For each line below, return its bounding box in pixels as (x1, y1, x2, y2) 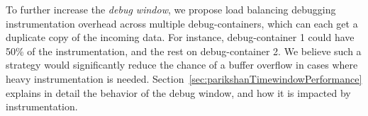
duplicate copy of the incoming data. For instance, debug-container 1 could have (6, 30, 355, 45)
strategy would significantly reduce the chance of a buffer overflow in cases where (6, 57, 358, 72)
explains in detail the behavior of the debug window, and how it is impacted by (6, 85, 351, 100)
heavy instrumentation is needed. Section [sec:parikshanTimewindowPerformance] (6, 71, 362, 86)
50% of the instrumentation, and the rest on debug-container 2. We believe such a (6, 43, 362, 58)
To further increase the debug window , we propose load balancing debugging (6, 2, 336, 16)
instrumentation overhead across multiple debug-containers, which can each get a (6, 16, 358, 30)
